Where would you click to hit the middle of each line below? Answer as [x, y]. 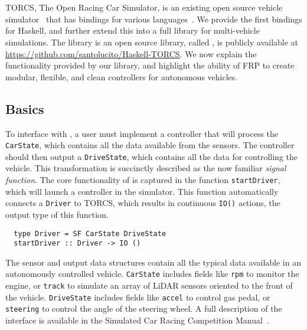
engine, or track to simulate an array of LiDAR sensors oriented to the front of [149, 285]
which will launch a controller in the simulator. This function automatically [142, 191]
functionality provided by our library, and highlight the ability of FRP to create [150, 65]
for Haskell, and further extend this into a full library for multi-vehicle [133, 30]
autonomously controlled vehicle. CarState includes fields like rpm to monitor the [152, 274]
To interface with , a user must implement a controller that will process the [142, 133]
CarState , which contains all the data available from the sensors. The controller [150, 145]
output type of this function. [57, 214]
